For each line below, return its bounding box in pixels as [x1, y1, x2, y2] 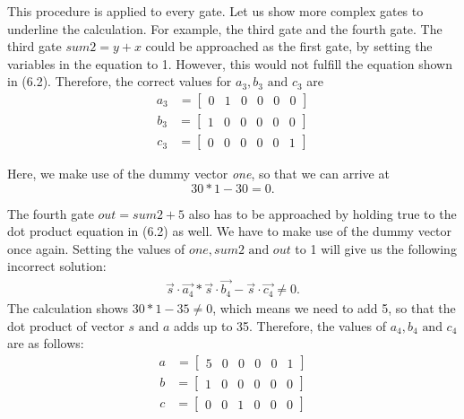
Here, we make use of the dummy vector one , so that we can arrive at [7, 164, 390, 183]
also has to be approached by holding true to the [188, 204, 457, 223]
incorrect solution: [7, 257, 107, 275]
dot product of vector [7, 316, 125, 335]
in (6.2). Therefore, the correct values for [7, 72, 232, 91]
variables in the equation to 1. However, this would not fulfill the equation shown [7, 54, 452, 73]
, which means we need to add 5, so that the [212, 299, 456, 318]
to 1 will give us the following [295, 239, 457, 258]
